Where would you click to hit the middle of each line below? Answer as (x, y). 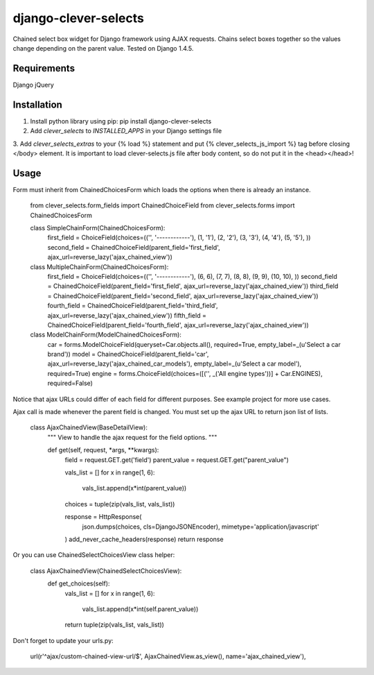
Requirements (44, 68)
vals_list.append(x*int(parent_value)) (134, 488)
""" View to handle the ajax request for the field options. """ (132, 437)
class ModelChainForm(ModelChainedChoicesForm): (106, 335)
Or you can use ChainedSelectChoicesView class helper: (94, 555)
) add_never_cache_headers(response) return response (144, 539)
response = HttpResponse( (103, 517)
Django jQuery (34, 85)
